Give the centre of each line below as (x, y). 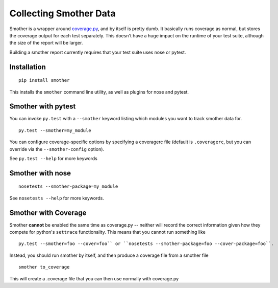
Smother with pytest (43, 107)
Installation (28, 67)
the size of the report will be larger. (46, 43)
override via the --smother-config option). (57, 149)
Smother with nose (40, 173)
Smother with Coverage (48, 213)
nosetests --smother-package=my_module (68, 186)
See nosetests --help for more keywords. (57, 198)
